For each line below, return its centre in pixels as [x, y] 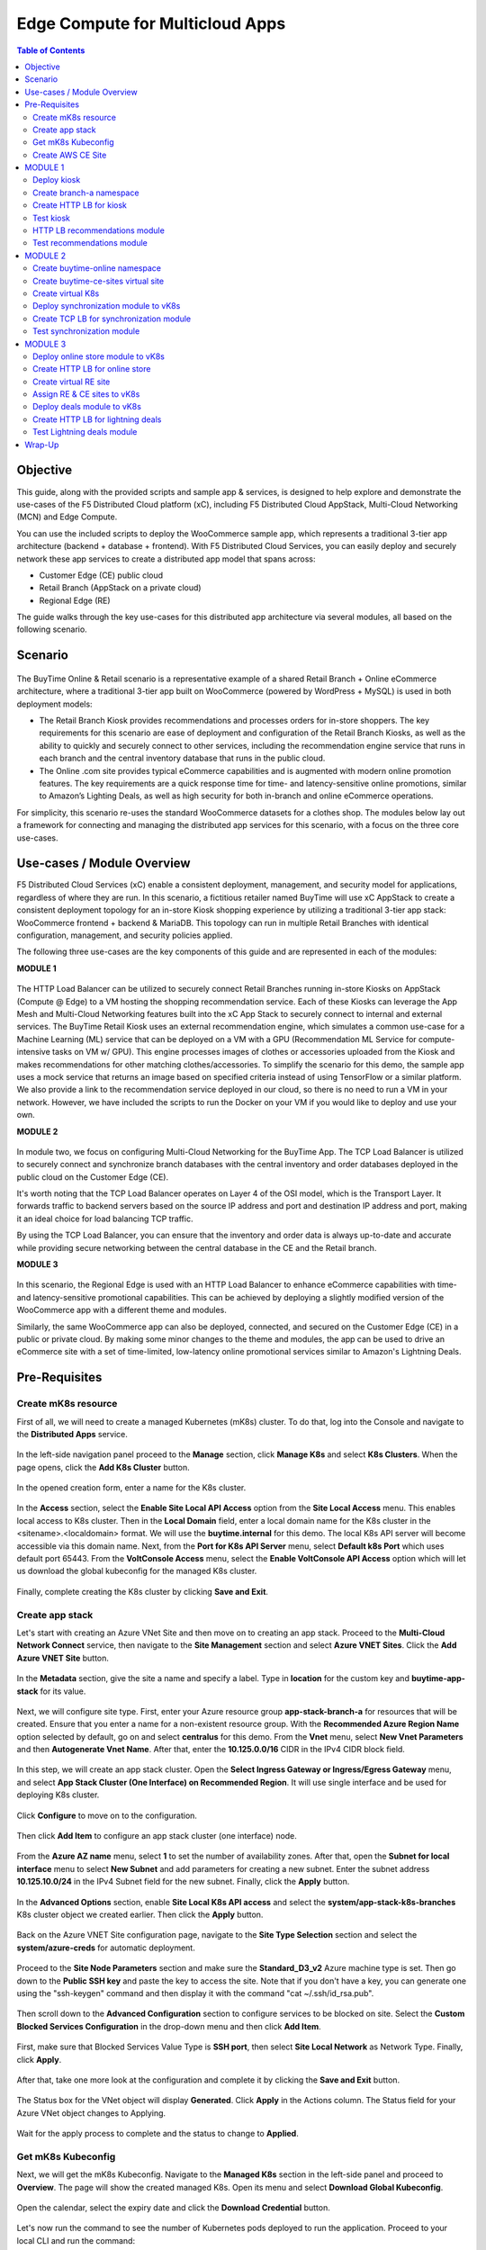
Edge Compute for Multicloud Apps [151, 23]
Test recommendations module [90, 243]
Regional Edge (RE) [75, 600]
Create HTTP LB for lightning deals [97, 419]
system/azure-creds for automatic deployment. [106, 1948]
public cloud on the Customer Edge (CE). [93, 1177]
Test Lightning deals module [85, 432]
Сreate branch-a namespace [86, 193]
